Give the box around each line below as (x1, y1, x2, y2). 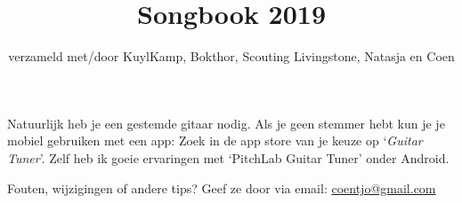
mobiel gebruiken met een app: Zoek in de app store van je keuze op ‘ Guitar (7, 131, 423, 150)
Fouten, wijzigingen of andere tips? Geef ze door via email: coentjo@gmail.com (7, 178, 436, 197)
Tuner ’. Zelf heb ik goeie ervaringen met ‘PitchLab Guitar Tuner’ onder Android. (7, 148, 450, 167)
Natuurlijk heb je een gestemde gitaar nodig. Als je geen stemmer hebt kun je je (7, 113, 445, 132)
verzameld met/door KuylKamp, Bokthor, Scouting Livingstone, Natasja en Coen (8, 47, 455, 66)
